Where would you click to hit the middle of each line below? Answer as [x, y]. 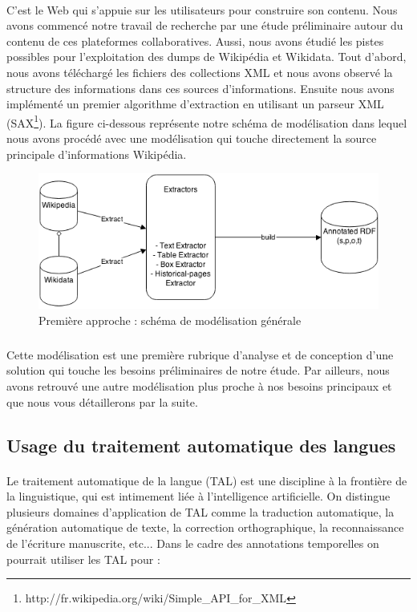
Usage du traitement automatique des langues [201, 445]
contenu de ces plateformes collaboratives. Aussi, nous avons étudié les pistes [195, 41]
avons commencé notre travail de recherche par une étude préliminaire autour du [205, 25]
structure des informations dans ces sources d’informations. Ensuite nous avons [200, 88]
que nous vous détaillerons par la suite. [102, 401]
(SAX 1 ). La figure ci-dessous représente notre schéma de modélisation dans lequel [207, 121]
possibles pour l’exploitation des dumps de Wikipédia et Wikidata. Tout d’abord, [206, 57]
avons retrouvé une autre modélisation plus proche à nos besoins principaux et [199, 386]
